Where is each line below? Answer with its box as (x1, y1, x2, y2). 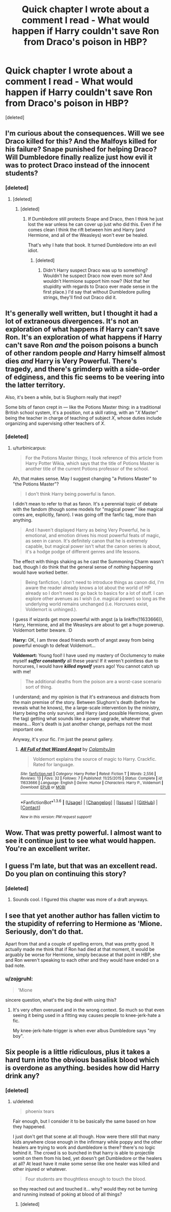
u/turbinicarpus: (12, 445, 47, 451)
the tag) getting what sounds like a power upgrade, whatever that (12, 715, 150, 721)
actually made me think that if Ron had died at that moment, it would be (5, 946, 155, 953)
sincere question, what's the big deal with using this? (5, 997, 117, 1003)
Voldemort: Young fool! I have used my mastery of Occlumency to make (12, 652, 165, 658)
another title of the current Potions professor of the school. (25, 466, 149, 472)
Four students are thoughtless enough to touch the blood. (25, 1176, 147, 1182)
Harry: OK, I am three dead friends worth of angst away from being (12, 637, 154, 643)
